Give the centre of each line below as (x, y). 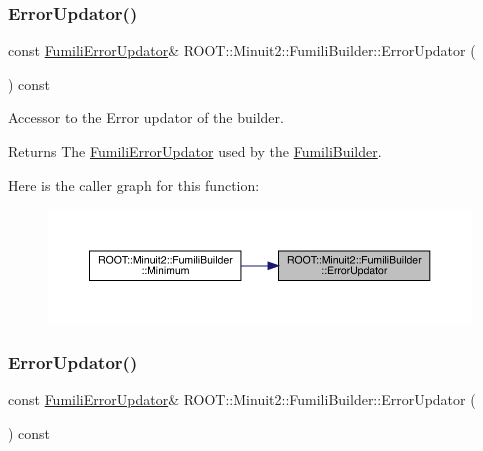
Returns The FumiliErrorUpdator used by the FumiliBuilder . (195, 151)
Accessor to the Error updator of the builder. (146, 117)
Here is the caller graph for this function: (134, 184)
